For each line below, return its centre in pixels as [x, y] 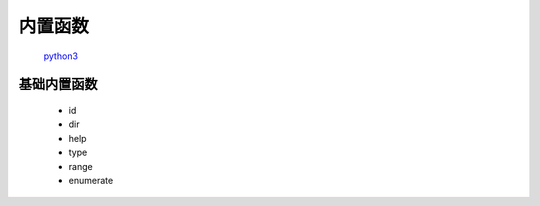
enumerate [91, 180]
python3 [61, 56]
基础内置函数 [58, 84]
